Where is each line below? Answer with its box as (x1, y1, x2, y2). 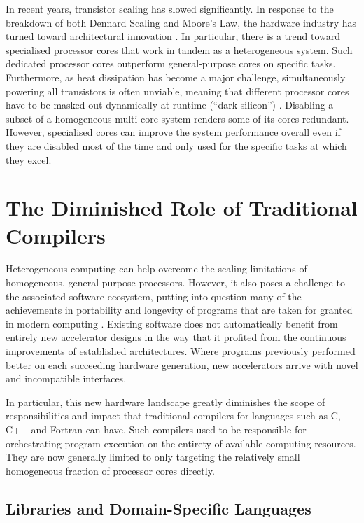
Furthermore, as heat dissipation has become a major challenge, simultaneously (6, 69, 346, 84)
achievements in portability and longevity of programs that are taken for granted (6, 302, 353, 317)
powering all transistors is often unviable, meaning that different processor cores (6, 83, 349, 98)
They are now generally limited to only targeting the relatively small (6, 449, 300, 464)
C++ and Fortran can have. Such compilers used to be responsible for (6, 421, 307, 436)
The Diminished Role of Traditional (6, 193, 358, 222)
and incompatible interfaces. (6, 371, 127, 386)
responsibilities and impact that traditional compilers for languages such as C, (6, 408, 341, 423)
